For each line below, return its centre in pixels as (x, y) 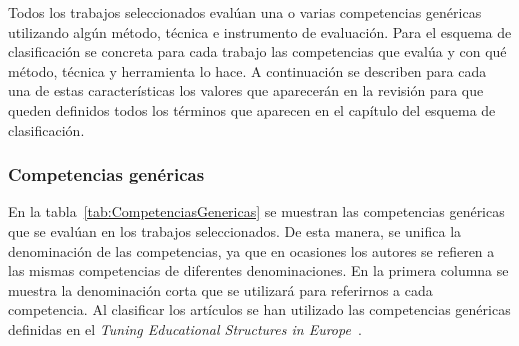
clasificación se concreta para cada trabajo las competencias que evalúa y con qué (257, 51)
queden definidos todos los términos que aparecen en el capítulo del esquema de (252, 109)
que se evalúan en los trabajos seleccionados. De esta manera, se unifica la (235, 230)
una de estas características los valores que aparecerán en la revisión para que (246, 90)
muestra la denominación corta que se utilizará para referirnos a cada (220, 289)
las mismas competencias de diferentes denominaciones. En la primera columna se (258, 270)
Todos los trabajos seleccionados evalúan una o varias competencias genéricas (245, 12)
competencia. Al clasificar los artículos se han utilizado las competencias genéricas (259, 309)
